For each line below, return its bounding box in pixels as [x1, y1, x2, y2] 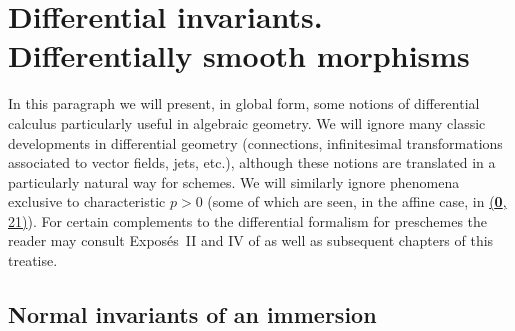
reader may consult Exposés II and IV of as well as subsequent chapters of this [8, 230, 494, 251]
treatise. [8, 250, 58, 271]
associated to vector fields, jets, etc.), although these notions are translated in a [8, 152, 496, 173]
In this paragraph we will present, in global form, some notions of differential [8, 93, 480, 114]
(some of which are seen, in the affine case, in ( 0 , [207, 191, 507, 212]
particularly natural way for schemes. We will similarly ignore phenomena [8, 171, 460, 192]
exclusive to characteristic [8, 191, 166, 212]
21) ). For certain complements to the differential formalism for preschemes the [8, 210, 488, 231]
